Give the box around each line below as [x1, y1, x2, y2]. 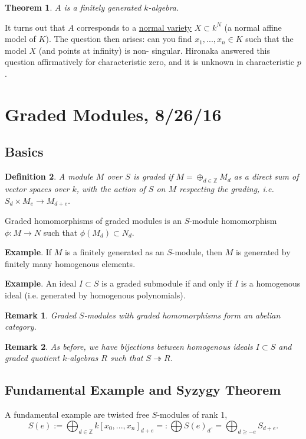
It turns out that [5, 21, 65, 33]
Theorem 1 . [5, 1, 52, 13]
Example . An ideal [5, 277, 77, 290]
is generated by [235, 246, 291, 258]
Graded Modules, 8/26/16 [5, 102, 222, 126]
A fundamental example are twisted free [5, 408, 150, 421]
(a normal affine [224, 21, 282, 33]
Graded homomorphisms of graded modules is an [5, 214, 182, 226]
